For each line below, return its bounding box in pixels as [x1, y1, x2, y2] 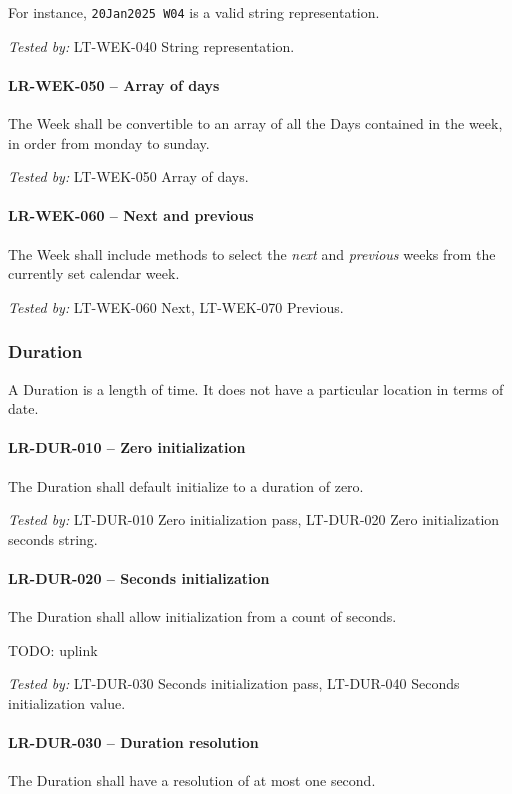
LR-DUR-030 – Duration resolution [8, 732, 259, 753]
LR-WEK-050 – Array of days [8, 74, 220, 95]
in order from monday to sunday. [8, 132, 210, 153]
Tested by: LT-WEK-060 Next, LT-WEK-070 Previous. [8, 296, 344, 317]
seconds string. [8, 528, 98, 549]
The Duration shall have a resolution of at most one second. [8, 770, 376, 791]
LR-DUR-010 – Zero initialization [8, 437, 246, 458]
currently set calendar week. [8, 263, 180, 284]
